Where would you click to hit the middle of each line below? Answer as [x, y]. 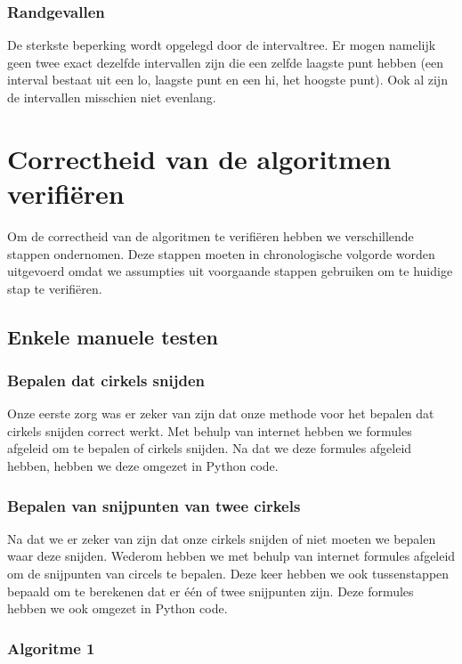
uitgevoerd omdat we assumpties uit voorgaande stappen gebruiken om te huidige [230, 271]
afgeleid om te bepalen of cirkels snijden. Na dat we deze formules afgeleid [210, 448]
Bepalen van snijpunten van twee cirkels [154, 505]
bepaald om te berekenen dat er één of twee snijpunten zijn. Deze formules [211, 591]
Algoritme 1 [51, 648]
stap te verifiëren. [55, 288]
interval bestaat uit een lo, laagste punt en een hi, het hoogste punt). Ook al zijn [227, 80]
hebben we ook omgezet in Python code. [118, 608]
